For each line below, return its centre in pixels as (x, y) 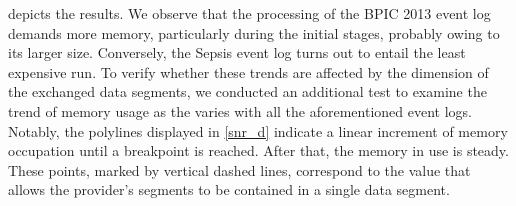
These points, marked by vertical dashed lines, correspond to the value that (239, 169)
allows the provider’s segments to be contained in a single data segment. (229, 189)
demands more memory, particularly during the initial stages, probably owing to (254, 32)
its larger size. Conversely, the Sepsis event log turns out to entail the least (237, 52)
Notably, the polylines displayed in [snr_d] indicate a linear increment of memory (258, 130)
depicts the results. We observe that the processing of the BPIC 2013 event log (249, 13)
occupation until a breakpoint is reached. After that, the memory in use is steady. (258, 150)
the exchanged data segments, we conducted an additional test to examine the (247, 91)
